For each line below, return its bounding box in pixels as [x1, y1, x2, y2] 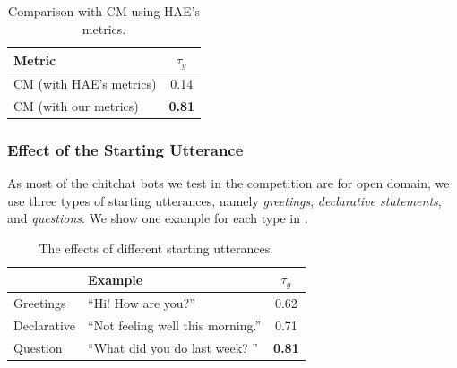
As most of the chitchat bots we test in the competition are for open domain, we [7, 174, 450, 193]
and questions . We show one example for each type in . [7, 209, 308, 227]
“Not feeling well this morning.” [88, 315, 262, 334]
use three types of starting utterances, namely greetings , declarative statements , [7, 191, 442, 210]
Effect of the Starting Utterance [7, 138, 244, 160]
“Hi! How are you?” [88, 294, 195, 312]
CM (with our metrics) [13, 96, 139, 115]
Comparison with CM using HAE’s [8, 2, 201, 20]
